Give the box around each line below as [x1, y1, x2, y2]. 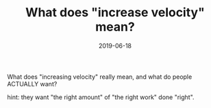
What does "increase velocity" [25, 5, 206, 20]
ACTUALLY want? [7, 79, 58, 88]
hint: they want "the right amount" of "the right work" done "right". [7, 93, 195, 101]
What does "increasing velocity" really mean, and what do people [7, 73, 193, 81]
